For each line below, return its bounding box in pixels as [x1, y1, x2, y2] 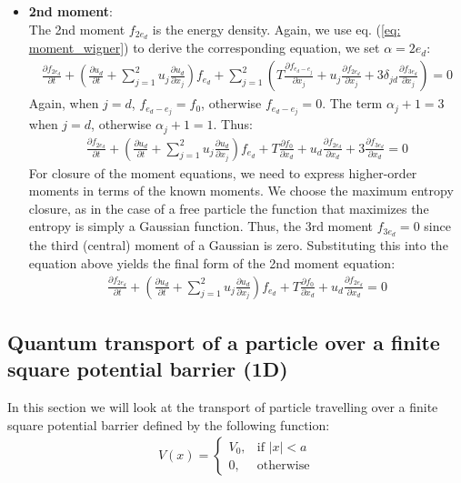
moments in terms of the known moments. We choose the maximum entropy [28, 181, 454, 200]
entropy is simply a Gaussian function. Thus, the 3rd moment [28, 216, 373, 236]
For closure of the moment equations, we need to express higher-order [28, 163, 417, 182]
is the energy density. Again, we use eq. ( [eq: [152, 19, 401, 38]
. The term [322, 94, 383, 113]
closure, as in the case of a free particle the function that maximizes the [28, 198, 429, 217]
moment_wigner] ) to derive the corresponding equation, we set [28, 38, 380, 57]
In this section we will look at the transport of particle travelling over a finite [7, 397, 438, 417]
